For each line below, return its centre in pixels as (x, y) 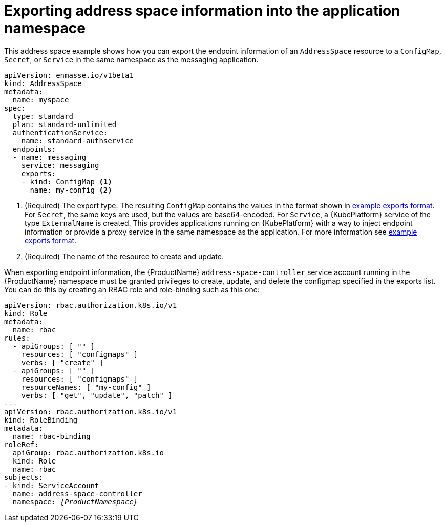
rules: (17, 338)
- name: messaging (49, 157)
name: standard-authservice (77, 141)
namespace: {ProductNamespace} (75, 502)
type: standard (43, 116)
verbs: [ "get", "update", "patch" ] (97, 395)
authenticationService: (60, 132)
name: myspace (41, 100)
